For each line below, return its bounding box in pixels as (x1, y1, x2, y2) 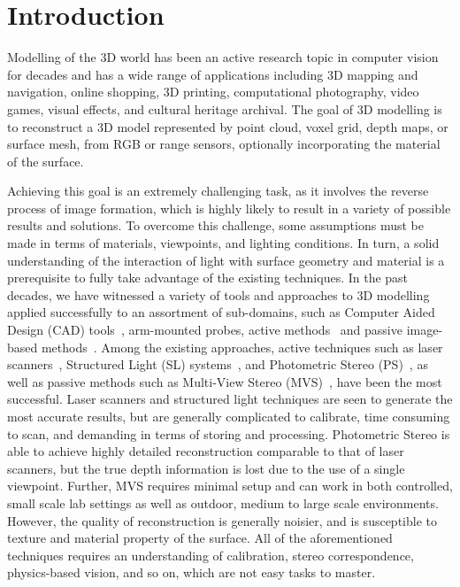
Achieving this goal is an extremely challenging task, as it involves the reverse (7, 182, 429, 200)
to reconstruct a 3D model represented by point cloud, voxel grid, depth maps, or (7, 117, 448, 135)
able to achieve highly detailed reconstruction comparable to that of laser (7, 442, 404, 460)
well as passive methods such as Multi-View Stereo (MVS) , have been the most (7, 372, 442, 390)
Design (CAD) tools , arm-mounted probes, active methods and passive (7, 321, 402, 339)
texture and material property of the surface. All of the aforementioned (7, 529, 393, 547)
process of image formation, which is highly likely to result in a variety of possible (7, 198, 451, 217)
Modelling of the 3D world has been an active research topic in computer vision (7, 48, 439, 66)
